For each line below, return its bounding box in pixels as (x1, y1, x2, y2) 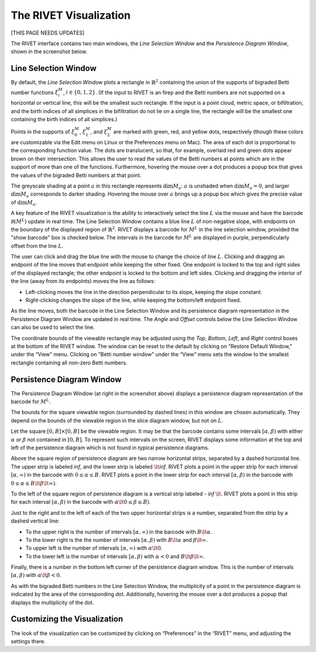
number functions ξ (11, 88, 59, 96)
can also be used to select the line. (11, 324, 95, 331)
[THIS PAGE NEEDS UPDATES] (11, 29, 85, 36)
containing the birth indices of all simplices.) (11, 116, 118, 122)
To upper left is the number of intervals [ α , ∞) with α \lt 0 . (25, 545, 163, 552)
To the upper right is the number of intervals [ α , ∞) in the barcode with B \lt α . (25, 528, 212, 535)
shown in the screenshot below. (11, 48, 88, 55)
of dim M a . (11, 199, 37, 207)
